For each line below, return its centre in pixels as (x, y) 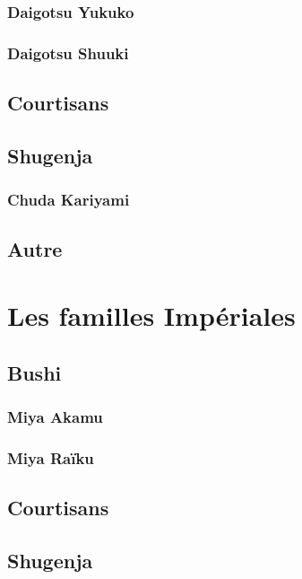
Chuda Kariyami (69, 200)
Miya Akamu (55, 416)
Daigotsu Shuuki (68, 53)
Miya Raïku (51, 457)
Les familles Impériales (151, 316)
